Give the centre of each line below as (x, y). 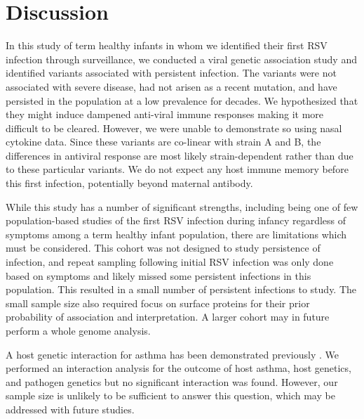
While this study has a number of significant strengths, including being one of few (182, 206)
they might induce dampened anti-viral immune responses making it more (165, 114)
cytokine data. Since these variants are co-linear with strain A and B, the (163, 142)
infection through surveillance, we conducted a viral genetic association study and (181, 59)
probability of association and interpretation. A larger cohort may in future (168, 317)
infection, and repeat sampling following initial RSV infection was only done (170, 262)
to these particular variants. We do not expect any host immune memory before (177, 169)
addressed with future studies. (70, 409)
